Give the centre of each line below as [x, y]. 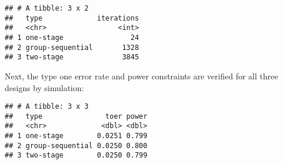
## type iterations [72, 18]
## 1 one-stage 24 [72, 37]
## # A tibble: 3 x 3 [47, 107]
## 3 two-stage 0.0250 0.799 [76, 155]
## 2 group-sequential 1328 [72, 47]
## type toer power [76, 116]
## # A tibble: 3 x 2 [47, 8]
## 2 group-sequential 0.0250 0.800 [76, 145]
